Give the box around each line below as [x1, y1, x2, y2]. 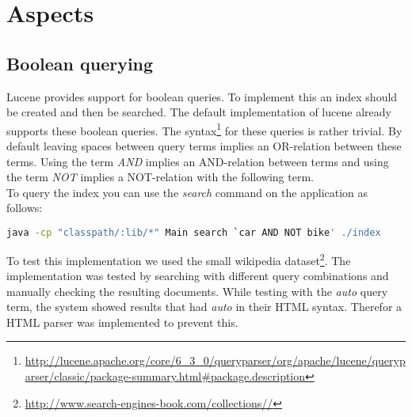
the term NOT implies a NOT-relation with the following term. [6, 169, 314, 185]
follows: [6, 199, 43, 216]
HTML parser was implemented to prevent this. [6, 313, 238, 330]
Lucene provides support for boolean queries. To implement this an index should [6, 88, 398, 104]
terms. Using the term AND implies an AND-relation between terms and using [6, 153, 389, 169]
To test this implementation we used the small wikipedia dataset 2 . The [6, 249, 351, 268]
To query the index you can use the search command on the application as [6, 184, 368, 200]
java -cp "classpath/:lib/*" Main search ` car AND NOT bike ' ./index [6, 226, 381, 238]
